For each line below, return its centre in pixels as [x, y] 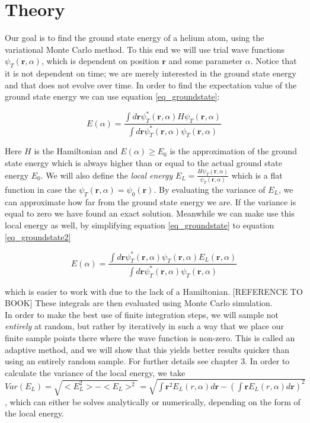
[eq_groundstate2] [38, 236]
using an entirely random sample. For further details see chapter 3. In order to [147, 361]
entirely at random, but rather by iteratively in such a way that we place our [144, 326]
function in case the [41, 189]
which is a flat [257, 175]
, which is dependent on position [100, 61]
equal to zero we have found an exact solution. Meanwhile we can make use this [150, 213]
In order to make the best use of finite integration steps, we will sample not [142, 314]
